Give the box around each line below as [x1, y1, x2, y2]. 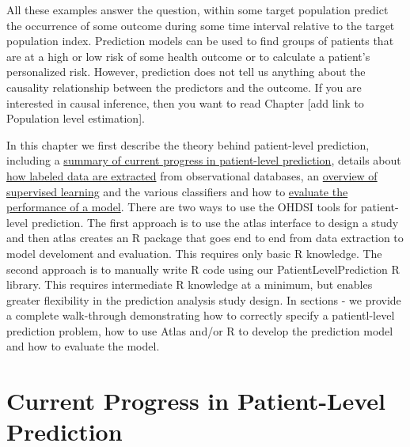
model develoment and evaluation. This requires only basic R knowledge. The [6, 244, 382, 261]
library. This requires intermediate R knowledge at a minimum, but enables [6, 276, 373, 293]
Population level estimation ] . [6, 110, 145, 127]
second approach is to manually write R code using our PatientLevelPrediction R [6, 260, 400, 277]
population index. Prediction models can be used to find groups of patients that [6, 32, 394, 49]
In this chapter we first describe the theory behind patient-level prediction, [6, 136, 370, 153]
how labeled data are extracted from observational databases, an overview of [6, 167, 378, 184]
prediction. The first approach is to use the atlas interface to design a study [31, 214, 399, 230]
